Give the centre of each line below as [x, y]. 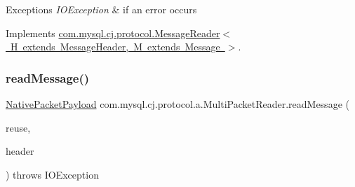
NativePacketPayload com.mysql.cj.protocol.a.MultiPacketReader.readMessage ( [177, 104]
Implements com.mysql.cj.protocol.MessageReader [113, 33]
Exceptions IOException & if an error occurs [101, 9]
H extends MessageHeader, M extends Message [115, 47]
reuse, [18, 127]
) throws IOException [52, 174]
